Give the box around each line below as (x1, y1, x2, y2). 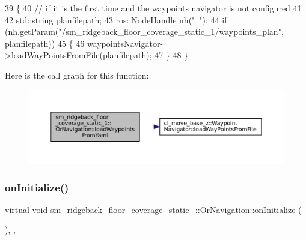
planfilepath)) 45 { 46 (5, 37, 85, 49)
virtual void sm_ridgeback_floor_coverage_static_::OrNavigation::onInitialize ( (5, 203, 302, 215)
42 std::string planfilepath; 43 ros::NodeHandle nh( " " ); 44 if (5, 13, 227, 26)
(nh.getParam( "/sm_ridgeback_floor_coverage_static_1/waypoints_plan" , (5, 25, 284, 38)
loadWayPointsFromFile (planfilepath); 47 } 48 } (11, 49, 189, 61)
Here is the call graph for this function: (5, 68, 149, 81)
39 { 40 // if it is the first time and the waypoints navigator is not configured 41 (5, 2, 302, 14)
